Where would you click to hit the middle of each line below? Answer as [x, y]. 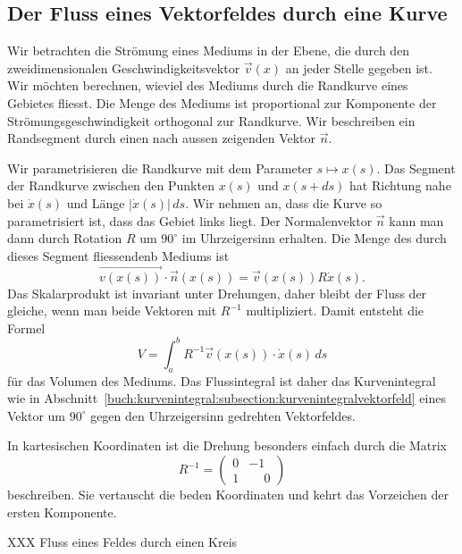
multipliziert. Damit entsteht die [335, 311]
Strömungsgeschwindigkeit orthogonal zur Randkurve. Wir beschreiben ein [211, 120]
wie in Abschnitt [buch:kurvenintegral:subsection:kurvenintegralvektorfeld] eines [227, 398]
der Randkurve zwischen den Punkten [111, 185]
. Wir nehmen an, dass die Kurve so [284, 202]
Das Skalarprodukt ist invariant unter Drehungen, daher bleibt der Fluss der [217, 293]
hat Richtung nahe [400, 185]
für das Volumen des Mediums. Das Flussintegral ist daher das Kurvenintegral [222, 380]
